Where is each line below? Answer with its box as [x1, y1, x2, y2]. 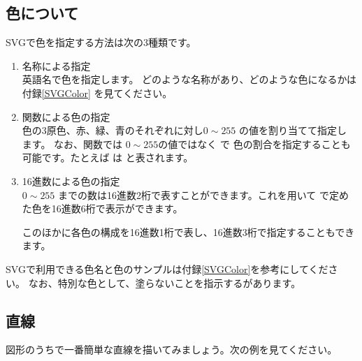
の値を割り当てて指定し [239, 123, 347, 138]
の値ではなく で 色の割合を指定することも [158, 136, 351, 151]
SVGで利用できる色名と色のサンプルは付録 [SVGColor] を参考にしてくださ [6, 261, 338, 276]
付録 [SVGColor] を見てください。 [22, 85, 173, 100]
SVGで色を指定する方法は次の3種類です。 [6, 35, 196, 50]
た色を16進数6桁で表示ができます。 [22, 201, 183, 216]
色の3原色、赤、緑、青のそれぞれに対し [22, 123, 203, 138]
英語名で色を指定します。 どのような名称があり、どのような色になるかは [22, 72, 356, 87]
